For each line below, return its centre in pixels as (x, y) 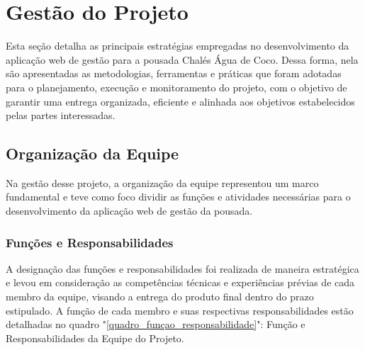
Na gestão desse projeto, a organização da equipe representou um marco (162, 182)
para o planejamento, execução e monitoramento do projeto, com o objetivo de (176, 87)
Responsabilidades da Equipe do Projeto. (95, 338)
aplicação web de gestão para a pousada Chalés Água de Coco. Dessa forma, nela (182, 59)
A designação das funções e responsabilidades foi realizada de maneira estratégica (182, 268)
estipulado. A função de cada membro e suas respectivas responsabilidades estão (180, 310)
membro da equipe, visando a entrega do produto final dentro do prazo (160, 297)
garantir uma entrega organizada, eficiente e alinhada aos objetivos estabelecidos (180, 101)
